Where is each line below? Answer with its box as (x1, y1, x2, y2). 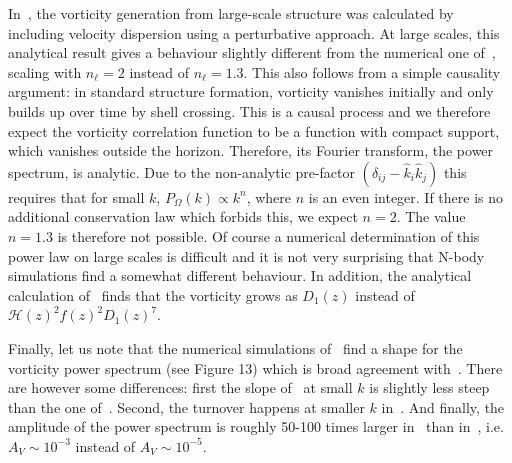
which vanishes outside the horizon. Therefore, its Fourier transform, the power (8, 140, 494, 161)
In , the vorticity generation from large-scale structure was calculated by (8, 3, 454, 23)
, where (246, 186, 292, 207)
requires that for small (8, 186, 145, 207)
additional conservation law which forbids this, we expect (8, 206, 358, 227)
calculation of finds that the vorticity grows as (8, 284, 298, 305)
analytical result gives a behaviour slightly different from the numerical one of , (8, 42, 496, 63)
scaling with (8, 61, 82, 82)
